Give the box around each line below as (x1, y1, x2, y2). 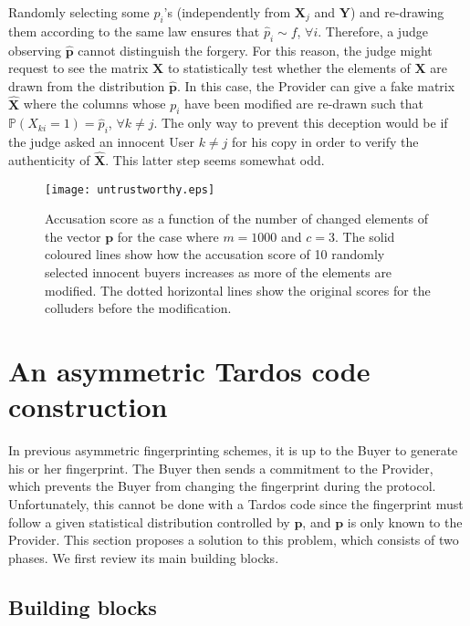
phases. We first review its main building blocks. (8, 548, 279, 567)
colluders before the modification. (45, 298, 232, 318)
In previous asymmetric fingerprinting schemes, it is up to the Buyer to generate (8, 441, 458, 460)
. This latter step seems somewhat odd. (105, 151, 325, 169)
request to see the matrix (8, 58, 149, 78)
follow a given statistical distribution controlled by (8, 512, 290, 531)
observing (8, 40, 62, 59)
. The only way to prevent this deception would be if (153, 113, 448, 132)
